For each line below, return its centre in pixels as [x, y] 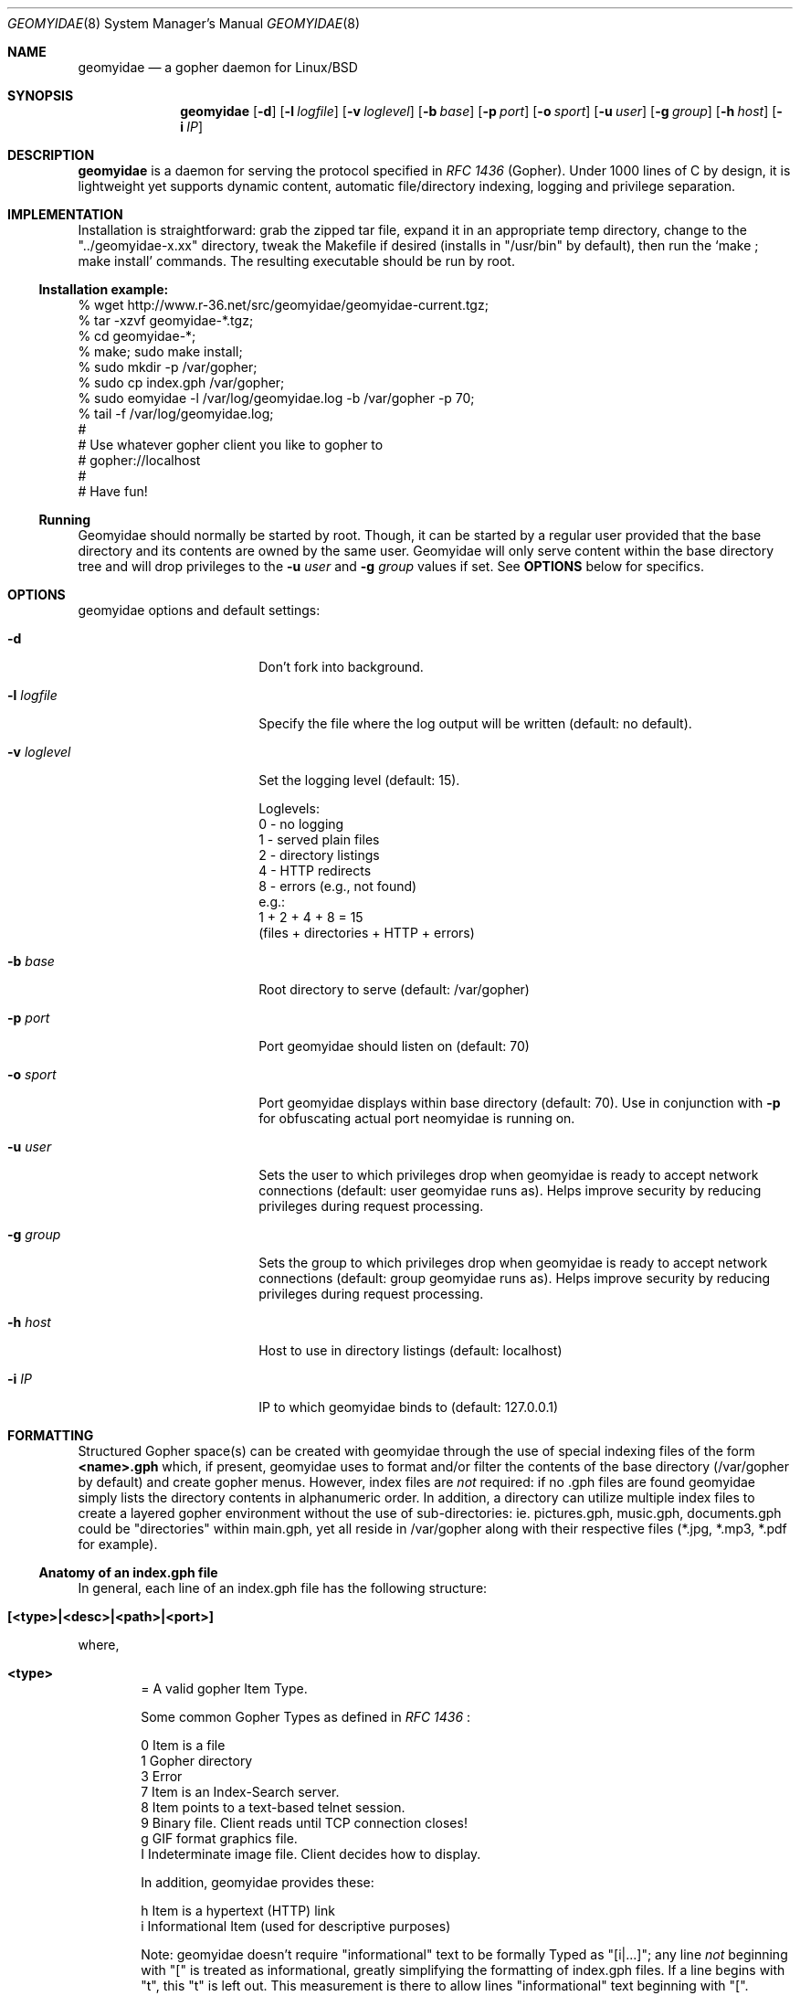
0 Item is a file [183, 1745]
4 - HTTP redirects [315, 871]
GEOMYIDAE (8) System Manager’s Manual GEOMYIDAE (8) [184, 23]
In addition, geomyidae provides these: [258, 1882]
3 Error [162, 1776]
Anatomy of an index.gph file [128, 1572]
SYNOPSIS [41, 96]
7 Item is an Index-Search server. [240, 1792]
